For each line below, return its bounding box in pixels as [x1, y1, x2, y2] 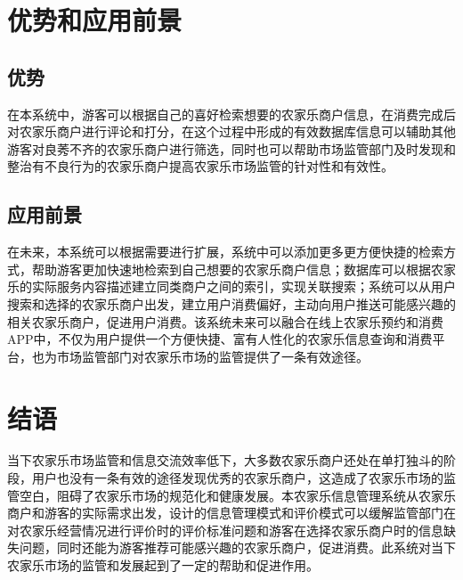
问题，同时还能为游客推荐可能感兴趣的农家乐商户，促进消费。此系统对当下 [19, 538, 456, 557]
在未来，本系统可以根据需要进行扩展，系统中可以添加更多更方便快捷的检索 [7, 242, 443, 261]
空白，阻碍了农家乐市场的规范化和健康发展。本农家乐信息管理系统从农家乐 [19, 486, 456, 504]
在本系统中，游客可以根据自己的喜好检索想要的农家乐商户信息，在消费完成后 [7, 104, 456, 123]
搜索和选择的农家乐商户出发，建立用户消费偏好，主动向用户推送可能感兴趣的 [7, 294, 456, 313]
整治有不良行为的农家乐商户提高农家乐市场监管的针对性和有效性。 [7, 157, 394, 176]
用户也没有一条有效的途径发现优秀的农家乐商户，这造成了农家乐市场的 [31, 469, 443, 487]
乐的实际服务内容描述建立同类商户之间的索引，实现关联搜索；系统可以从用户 [7, 277, 456, 296]
